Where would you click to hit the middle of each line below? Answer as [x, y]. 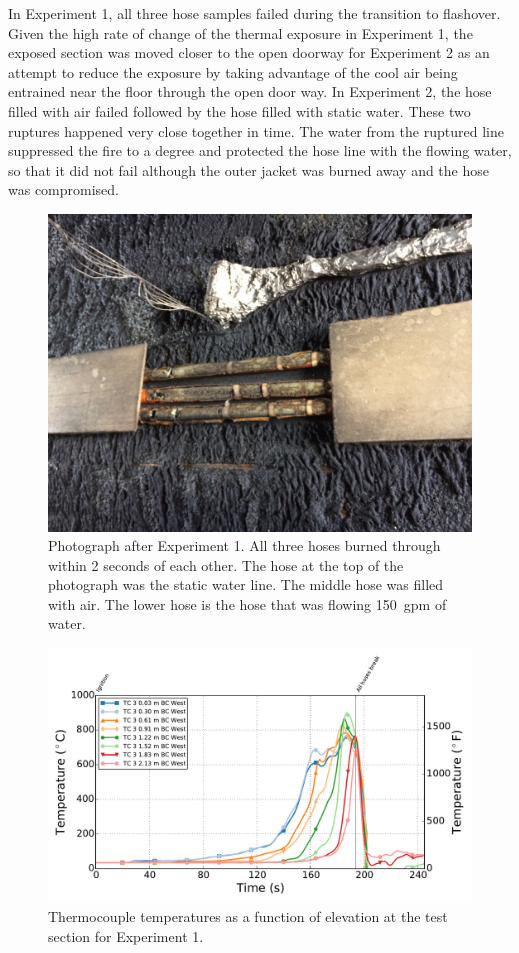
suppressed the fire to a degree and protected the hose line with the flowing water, [260, 150]
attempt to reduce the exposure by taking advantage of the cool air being [233, 71]
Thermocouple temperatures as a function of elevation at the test [248, 915]
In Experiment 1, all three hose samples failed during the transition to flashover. [254, 13]
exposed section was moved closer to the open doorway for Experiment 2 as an [249, 52]
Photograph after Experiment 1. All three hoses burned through [244, 545]
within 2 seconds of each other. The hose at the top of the [226, 564]
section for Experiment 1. [126, 935]
